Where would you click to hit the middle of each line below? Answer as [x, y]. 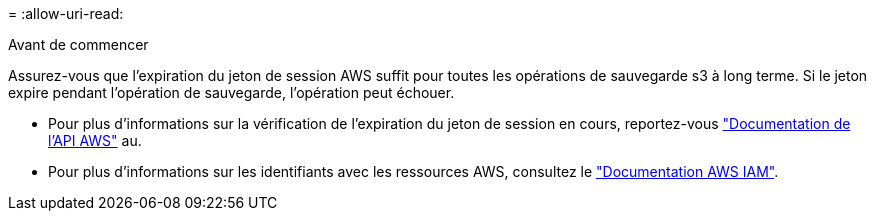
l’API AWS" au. [95, 140]
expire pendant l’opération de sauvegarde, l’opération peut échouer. [231, 92]
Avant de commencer [78, 44]
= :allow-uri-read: [66, 13]
